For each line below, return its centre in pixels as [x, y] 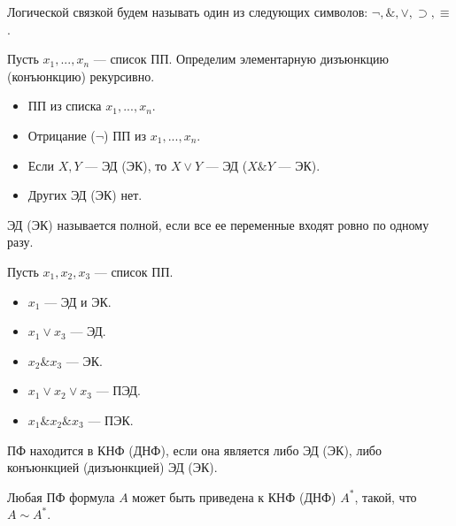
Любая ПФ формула [61, 496]
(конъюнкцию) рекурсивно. [81, 76]
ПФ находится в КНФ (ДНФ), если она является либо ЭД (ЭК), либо [194, 450]
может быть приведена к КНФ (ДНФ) [234, 496]
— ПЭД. [118, 390]
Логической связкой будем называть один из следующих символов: [188, 11]
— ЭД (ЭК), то [126, 165]
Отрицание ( [62, 135]
